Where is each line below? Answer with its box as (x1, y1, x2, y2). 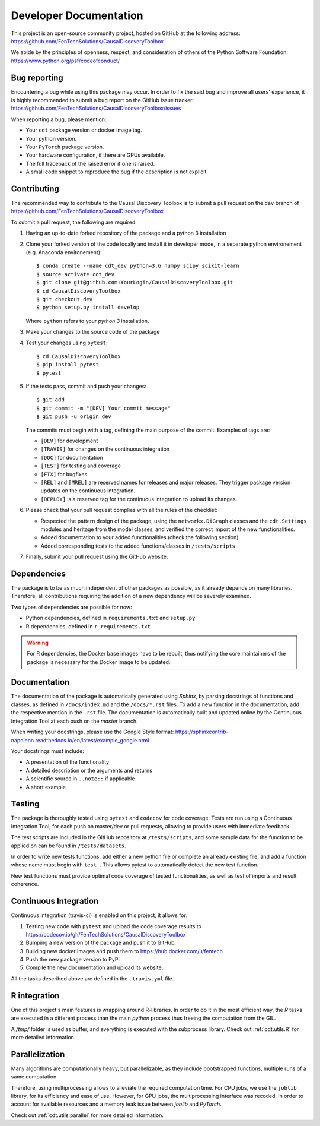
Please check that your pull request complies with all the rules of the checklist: (25, 507, 217, 514)
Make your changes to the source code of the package (25, 328, 160, 336)
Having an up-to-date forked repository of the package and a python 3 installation (25, 229, 226, 237)
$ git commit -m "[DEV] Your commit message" (36, 404, 171, 412)
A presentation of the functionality (25, 758, 110, 766)
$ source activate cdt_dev (36, 271, 115, 277)
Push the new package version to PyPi (25, 956, 120, 963)
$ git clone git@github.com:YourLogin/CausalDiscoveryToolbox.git (36, 279, 233, 286)
